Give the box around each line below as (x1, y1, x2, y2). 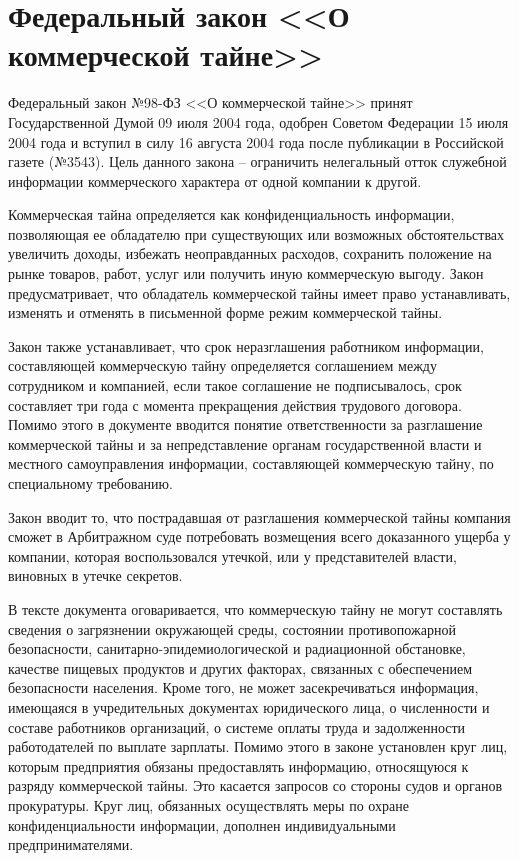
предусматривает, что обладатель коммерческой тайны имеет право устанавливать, (8, 282, 511, 303)
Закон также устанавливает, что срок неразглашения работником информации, (8, 335, 484, 356)
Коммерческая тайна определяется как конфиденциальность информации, (8, 204, 455, 225)
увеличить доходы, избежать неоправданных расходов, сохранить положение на (8, 243, 492, 264)
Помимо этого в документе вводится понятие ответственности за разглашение (8, 414, 483, 435)
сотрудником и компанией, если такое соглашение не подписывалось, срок (8, 375, 462, 396)
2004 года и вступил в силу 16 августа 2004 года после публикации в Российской (8, 131, 504, 152)
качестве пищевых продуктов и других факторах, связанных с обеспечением (8, 657, 473, 678)
